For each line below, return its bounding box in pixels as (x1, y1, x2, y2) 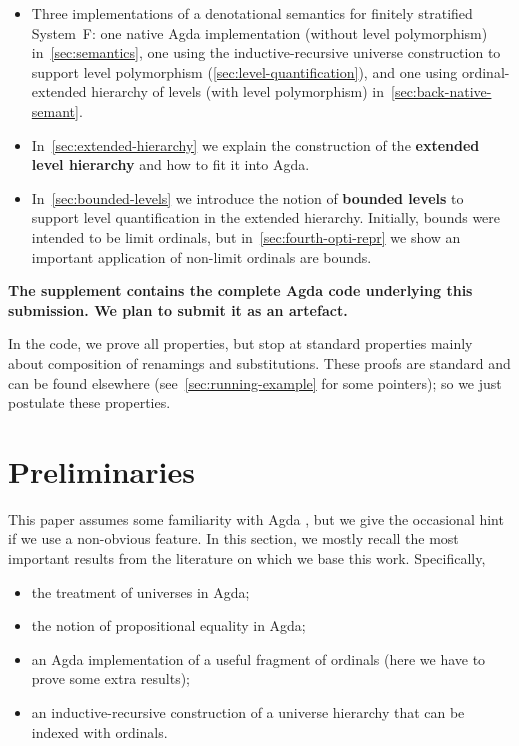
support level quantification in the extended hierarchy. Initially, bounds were (31, 207, 501, 228)
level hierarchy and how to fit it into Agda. (31, 154, 310, 175)
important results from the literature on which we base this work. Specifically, (8, 548, 486, 568)
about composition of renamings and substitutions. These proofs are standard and (8, 352, 511, 373)
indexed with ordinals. (31, 721, 168, 742)
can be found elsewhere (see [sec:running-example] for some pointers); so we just (8, 372, 502, 393)
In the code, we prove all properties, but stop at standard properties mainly (8, 333, 473, 354)
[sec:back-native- (391, 81, 492, 102)
